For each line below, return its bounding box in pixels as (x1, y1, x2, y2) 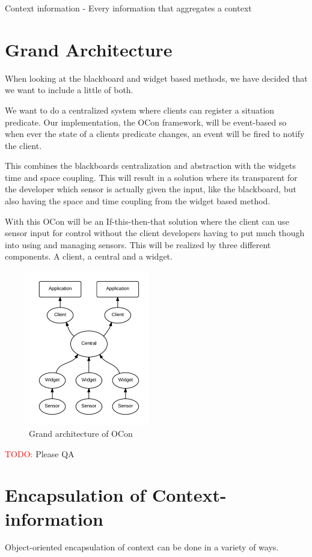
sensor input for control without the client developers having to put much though (5, 227, 305, 239)
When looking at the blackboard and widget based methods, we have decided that (5, 72, 308, 84)
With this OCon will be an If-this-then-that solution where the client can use (5, 215, 289, 227)
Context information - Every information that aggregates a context (5, 2, 252, 14)
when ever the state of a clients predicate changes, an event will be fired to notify (5, 127, 305, 140)
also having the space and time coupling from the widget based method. (5, 195, 271, 207)
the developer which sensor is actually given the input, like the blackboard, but (5, 183, 296, 195)
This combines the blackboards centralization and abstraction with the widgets (5, 159, 296, 172)
